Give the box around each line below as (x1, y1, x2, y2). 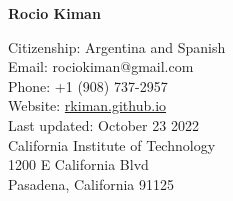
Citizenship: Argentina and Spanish (8, 36, 226, 57)
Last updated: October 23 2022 (8, 114, 199, 135)
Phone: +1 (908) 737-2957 (8, 75, 168, 96)
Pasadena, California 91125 (8, 173, 174, 194)
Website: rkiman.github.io (8, 95, 167, 116)
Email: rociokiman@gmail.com (8, 56, 194, 77)
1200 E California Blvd (8, 154, 149, 175)
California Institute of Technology (8, 134, 216, 155)
